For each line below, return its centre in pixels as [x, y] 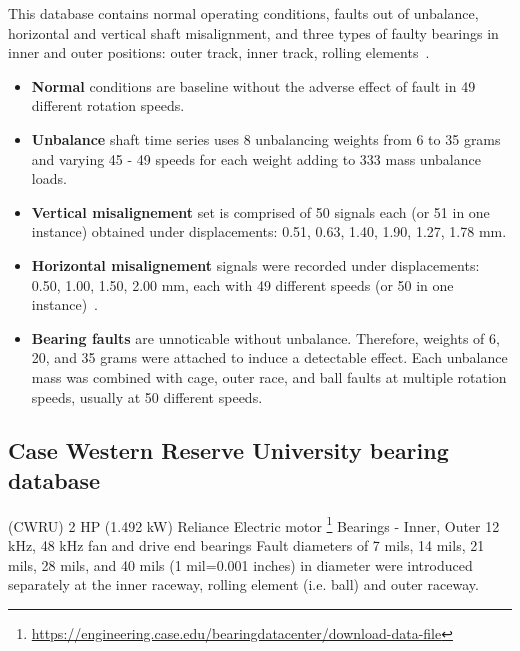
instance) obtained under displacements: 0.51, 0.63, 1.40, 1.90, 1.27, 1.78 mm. [269, 231]
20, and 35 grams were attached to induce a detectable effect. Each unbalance [269, 357]
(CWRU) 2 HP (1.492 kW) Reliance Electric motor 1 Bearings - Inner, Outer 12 [254, 524]
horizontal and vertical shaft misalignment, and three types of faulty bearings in [253, 32]
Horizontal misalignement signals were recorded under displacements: [255, 264]
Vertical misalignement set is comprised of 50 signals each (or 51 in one [260, 211]
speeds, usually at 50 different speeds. [147, 396]
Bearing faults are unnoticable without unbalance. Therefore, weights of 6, [265, 337]
